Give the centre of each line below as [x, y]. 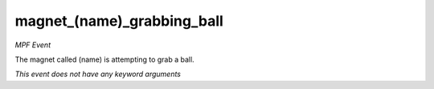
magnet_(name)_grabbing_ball [119, 21]
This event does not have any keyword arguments [98, 74]
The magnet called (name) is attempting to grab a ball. [104, 59]
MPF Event [33, 45]
